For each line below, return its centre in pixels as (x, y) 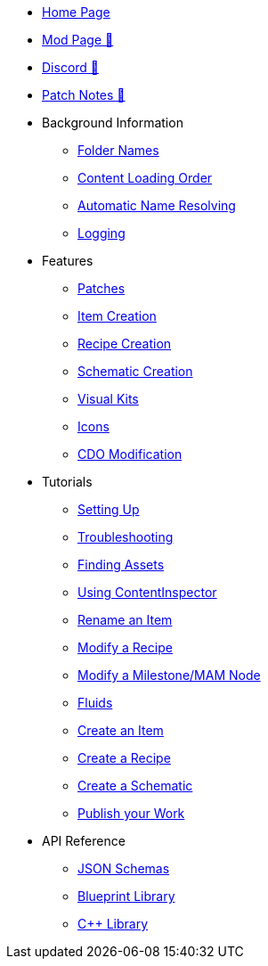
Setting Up (109, 509)
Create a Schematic (135, 786)
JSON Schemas (124, 868)
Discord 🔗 (71, 67)
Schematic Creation (135, 371)
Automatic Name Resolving (157, 205)
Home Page (76, 12)
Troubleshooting (126, 537)
